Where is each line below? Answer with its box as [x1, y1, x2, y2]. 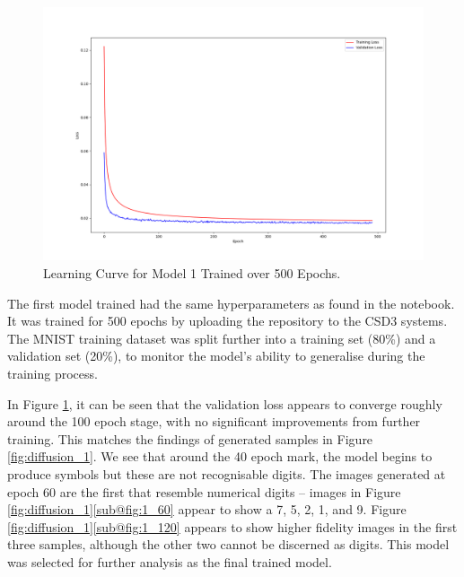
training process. [7, 363, 98, 382]
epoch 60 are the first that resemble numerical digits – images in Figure [7, 482, 401, 501]
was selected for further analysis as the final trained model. [7, 552, 332, 571]
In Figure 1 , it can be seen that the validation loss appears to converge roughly [7, 394, 442, 413]
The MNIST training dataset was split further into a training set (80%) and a [7, 328, 436, 347]
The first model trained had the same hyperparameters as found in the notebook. [7, 293, 455, 312]
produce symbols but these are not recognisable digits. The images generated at [7, 464, 446, 483]
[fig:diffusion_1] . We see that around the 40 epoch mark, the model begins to [7, 447, 433, 466]
